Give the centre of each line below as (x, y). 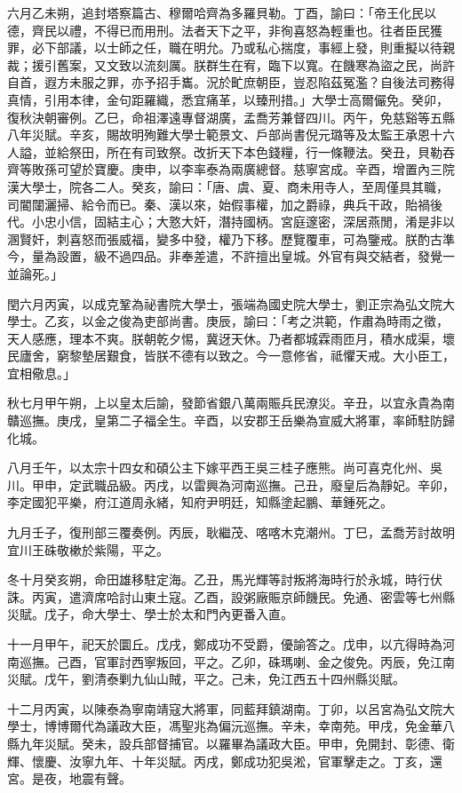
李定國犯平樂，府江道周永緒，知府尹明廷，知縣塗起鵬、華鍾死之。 (200, 502)
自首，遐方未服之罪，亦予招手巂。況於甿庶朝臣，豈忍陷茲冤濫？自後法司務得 (231, 82)
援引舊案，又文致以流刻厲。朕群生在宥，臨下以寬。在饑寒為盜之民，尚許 (243, 64)
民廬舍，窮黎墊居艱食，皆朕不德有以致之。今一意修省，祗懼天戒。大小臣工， (231, 356)
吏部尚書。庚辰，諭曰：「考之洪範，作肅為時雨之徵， (296, 321)
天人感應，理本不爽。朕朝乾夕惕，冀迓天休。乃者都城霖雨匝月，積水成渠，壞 (231, 338)
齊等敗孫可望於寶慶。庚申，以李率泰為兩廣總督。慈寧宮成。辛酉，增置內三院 (231, 169)
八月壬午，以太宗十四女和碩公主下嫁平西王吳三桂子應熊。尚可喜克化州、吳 (225, 468)
